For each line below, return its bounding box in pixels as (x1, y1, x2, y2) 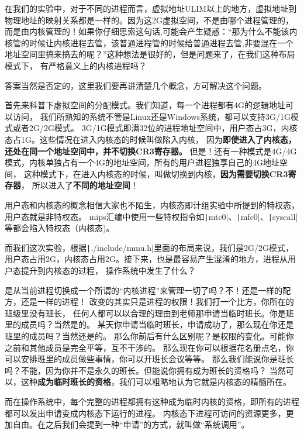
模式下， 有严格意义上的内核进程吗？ (5, 59, 147, 71)
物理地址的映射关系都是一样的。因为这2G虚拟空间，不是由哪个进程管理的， (5, 13, 293, 26)
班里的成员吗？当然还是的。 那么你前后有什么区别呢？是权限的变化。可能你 (5, 329, 294, 342)
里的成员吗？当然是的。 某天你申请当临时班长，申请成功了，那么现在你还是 (5, 318, 294, 330)
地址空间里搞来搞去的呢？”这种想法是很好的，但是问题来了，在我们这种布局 (5, 48, 295, 60)
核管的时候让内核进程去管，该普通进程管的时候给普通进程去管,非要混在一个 (5, 36, 293, 49)
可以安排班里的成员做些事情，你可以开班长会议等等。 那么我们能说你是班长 (5, 353, 294, 365)
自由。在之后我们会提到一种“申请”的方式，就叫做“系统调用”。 (12, 418, 250, 430)
